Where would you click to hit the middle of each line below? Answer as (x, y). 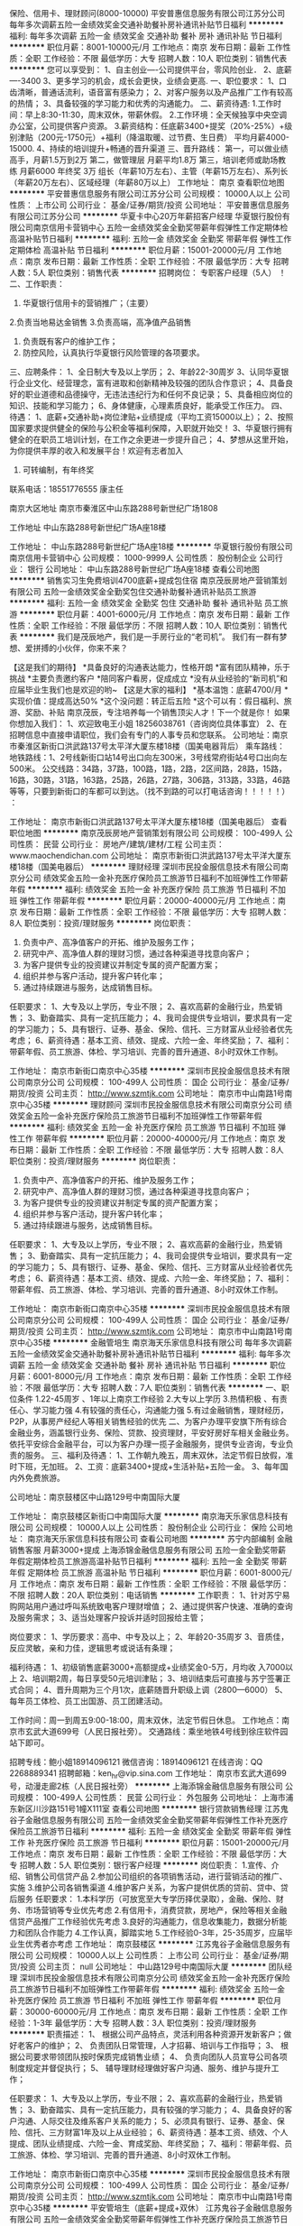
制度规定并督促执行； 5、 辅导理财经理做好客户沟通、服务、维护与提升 (141, 2067)
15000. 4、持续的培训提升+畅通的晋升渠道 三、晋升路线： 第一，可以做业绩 (149, 148)
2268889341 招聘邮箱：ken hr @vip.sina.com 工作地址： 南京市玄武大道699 (148, 1774)
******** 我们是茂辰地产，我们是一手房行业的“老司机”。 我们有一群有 (149, 637)
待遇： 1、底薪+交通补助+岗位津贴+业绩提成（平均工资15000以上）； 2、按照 (151, 417)
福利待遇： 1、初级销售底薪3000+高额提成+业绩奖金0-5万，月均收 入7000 (147, 1667)
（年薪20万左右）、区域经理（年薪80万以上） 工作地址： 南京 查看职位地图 (147, 182)
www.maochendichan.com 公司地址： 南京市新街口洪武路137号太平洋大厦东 (150, 855)
